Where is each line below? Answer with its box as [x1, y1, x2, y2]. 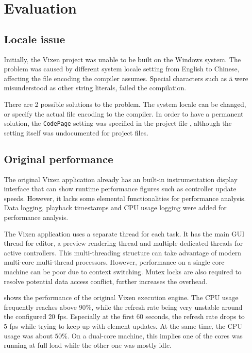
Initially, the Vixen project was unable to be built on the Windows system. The [4, 54, 241, 64]
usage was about [4, 330, 53, 340]
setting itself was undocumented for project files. [4, 127, 149, 137]
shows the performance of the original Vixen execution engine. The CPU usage [4, 292, 238, 303]
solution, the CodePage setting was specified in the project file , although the [4, 118, 232, 128]
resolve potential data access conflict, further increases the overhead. [4, 276, 207, 286]
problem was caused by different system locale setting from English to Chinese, [4, 64, 239, 74]
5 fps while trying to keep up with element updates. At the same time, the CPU [4, 320, 242, 331]
